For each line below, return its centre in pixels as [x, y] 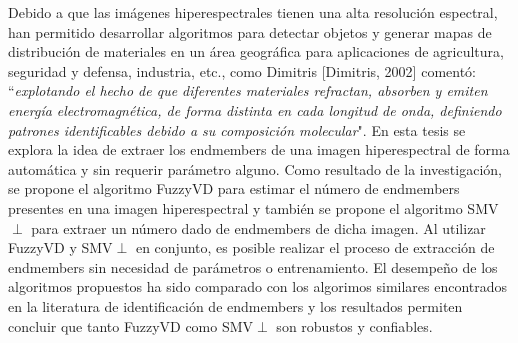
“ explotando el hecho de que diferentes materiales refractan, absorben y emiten [248, 90]
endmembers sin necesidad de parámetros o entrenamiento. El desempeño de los [253, 266]
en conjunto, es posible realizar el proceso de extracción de [315, 247]
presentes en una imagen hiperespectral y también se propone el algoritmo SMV [253, 207]
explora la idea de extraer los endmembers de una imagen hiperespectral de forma [259, 149]
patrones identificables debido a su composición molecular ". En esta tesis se [237, 129]
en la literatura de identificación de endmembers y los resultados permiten [235, 305]
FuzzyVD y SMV [60, 247]
